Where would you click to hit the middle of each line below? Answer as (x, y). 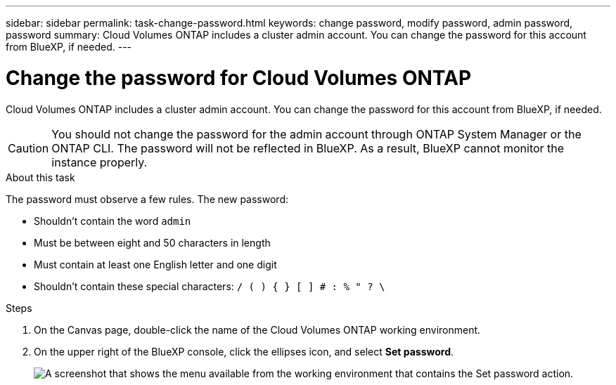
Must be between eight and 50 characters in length (152, 242)
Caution (28, 148)
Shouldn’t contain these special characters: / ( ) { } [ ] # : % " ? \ (210, 286)
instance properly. (100, 162)
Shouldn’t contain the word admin (113, 221)
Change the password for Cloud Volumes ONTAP (239, 78)
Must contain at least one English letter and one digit (155, 264)
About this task (40, 177)
